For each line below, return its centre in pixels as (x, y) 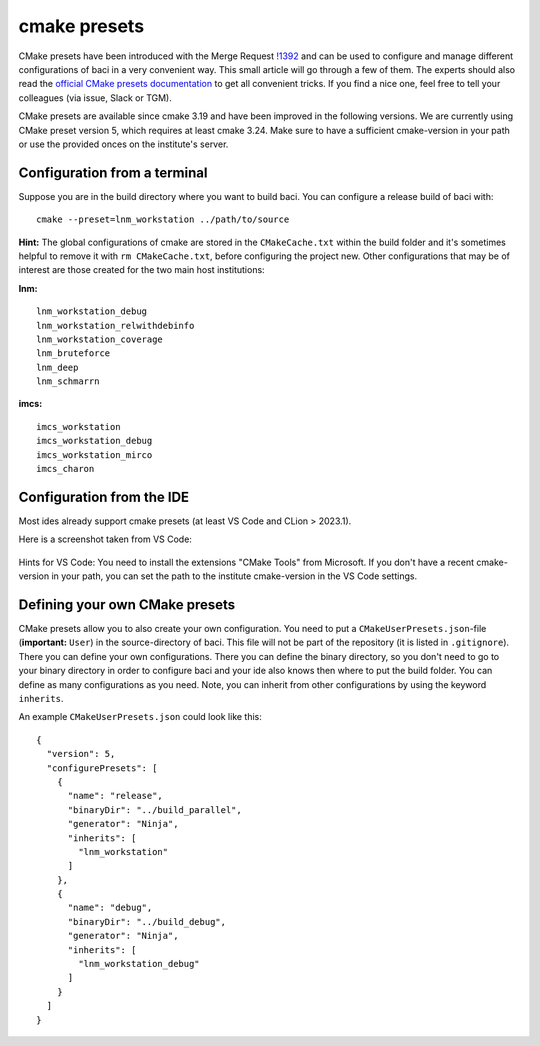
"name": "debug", (110, 908)
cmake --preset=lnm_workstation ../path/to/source (163, 219)
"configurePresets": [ (102, 768)
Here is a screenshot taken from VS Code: (105, 539)
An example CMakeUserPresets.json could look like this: (140, 717)
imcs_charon (65, 469)
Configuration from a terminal (113, 172)
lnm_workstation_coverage (100, 339)
